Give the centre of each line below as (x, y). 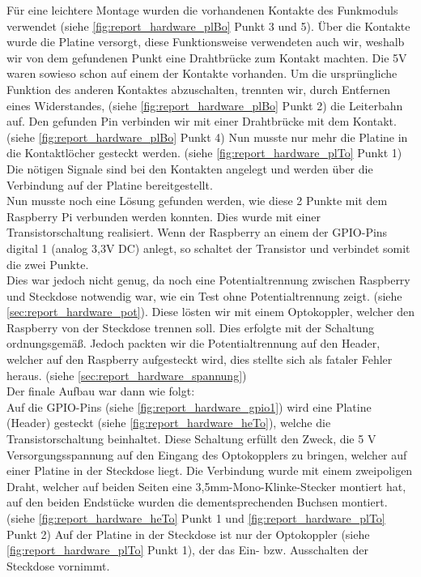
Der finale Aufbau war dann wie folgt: (101, 391)
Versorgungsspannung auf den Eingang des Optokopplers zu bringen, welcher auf (207, 454)
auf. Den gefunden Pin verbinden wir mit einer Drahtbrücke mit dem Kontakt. (202, 121)
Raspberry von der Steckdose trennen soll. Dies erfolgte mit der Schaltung (190, 327)
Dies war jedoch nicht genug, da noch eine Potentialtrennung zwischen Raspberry (208, 280)
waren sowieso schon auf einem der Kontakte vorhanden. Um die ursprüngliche (202, 73)
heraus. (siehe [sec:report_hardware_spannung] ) (127, 375)
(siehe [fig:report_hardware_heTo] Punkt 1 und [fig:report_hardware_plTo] (196, 518)
